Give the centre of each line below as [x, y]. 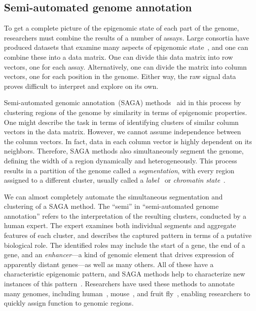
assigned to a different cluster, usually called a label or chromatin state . [115, 180]
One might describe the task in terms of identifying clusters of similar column [121, 122]
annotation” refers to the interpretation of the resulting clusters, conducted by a [125, 215]
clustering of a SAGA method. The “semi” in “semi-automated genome [111, 206]
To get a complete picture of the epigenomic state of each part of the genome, [122, 28]
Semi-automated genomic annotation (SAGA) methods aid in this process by [123, 102]
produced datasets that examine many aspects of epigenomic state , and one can [126, 47]
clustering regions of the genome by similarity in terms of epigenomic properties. [126, 112]
